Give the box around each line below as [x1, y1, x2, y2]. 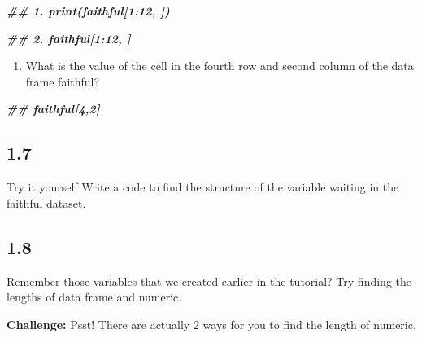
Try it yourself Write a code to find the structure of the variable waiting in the [7, 178, 399, 195]
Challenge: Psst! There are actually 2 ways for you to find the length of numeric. [7, 315, 416, 332]
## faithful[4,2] [7, 100, 100, 117]
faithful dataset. [7, 194, 86, 211]
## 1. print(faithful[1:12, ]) [7, 2, 170, 19]
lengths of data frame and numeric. [7, 288, 182, 305]
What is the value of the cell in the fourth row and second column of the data [25, 57, 414, 74]
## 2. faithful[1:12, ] [7, 29, 131, 46]
